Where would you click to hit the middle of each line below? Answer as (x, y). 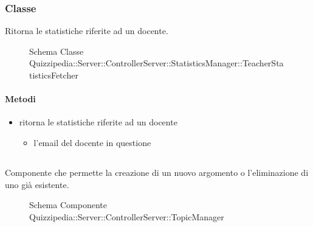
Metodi (20, 99)
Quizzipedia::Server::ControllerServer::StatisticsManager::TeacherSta (156, 63)
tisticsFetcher (54, 75)
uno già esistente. (37, 184)
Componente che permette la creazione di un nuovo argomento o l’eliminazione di (157, 172)
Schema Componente (68, 205)
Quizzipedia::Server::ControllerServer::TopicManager (127, 216)
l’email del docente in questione (92, 142)
